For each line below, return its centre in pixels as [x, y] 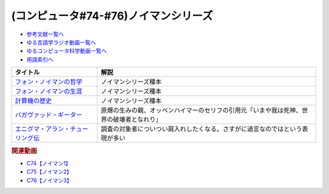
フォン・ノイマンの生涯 [48, 91]
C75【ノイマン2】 [49, 172]
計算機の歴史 [33, 101]
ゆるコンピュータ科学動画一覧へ [66, 51]
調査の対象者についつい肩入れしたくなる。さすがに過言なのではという [201, 129]
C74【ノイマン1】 [49, 163]
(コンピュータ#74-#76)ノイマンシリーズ [112, 16]
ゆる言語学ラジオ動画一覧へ [61, 42]
